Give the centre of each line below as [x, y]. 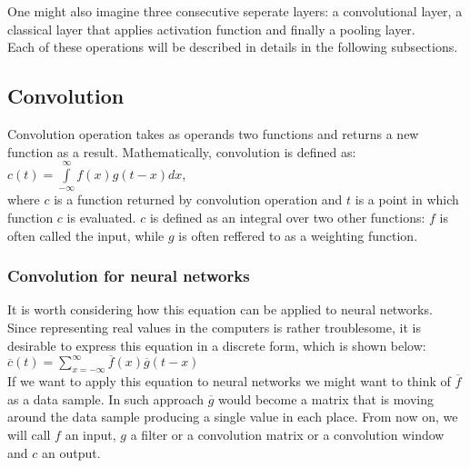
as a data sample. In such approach [106, 398]
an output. [71, 452]
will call [29, 434]
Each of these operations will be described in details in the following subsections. [233, 47]
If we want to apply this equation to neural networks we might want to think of [229, 381]
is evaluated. [101, 217]
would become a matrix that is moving [326, 398]
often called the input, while [86, 235]
